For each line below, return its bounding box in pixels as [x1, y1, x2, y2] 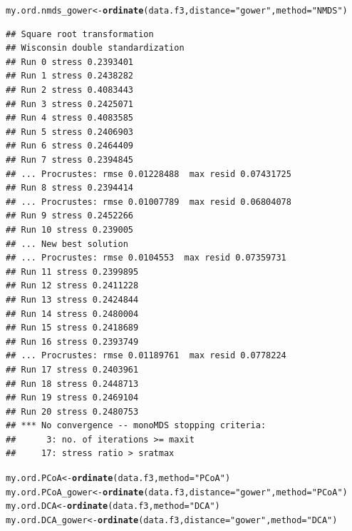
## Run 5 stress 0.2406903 [6, 126, 133, 137]
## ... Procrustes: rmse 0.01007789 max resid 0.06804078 [6, 196, 291, 207]
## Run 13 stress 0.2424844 [6, 294, 139, 305]
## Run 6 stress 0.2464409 [6, 141, 133, 151]
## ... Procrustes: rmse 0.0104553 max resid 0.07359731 [6, 253, 286, 263]
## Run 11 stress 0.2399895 [6, 266, 139, 277]
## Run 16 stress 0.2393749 [6, 336, 139, 347]
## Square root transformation [6, 29, 154, 39]
